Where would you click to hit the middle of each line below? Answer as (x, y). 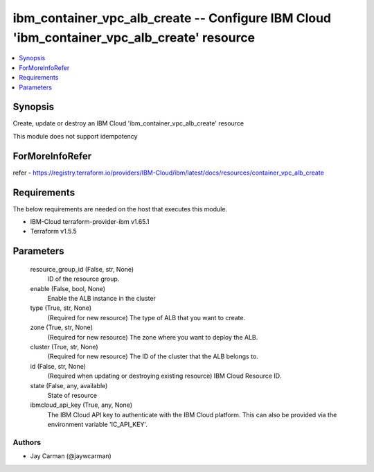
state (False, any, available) (69, 385)
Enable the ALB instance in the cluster (101, 298)
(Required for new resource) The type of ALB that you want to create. (146, 317)
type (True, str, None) (61, 308)
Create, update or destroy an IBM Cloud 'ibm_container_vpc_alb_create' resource (128, 123)
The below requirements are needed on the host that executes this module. (120, 209)
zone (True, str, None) (61, 327)
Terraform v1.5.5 (54, 231)
